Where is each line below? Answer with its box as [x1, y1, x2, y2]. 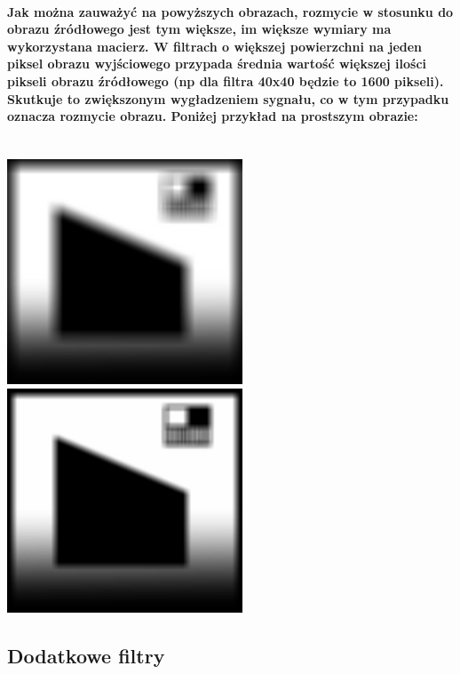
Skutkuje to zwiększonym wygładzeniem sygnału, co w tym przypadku [7, 89, 449, 108]
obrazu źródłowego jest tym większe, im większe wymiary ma [7, 20, 392, 38]
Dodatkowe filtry [7, 642, 165, 670]
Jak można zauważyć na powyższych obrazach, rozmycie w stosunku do [7, 2, 454, 20]
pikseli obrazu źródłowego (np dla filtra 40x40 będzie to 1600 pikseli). [7, 71, 444, 90]
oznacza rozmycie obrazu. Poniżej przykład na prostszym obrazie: [7, 107, 418, 125]
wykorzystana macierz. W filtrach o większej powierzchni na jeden [7, 36, 423, 55]
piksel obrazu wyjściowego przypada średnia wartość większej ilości [7, 54, 427, 73]
